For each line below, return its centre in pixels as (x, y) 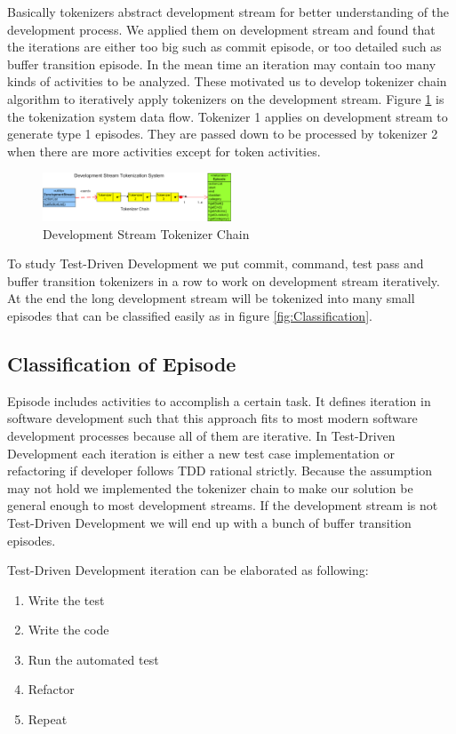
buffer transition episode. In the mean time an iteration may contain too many (222, 64)
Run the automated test (93, 659)
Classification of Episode (122, 363)
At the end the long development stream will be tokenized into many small (211, 298)
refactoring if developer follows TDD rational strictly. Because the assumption (220, 471)
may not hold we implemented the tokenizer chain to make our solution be (210, 487)
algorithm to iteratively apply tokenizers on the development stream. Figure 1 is (226, 98)
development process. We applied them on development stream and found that (221, 29)
